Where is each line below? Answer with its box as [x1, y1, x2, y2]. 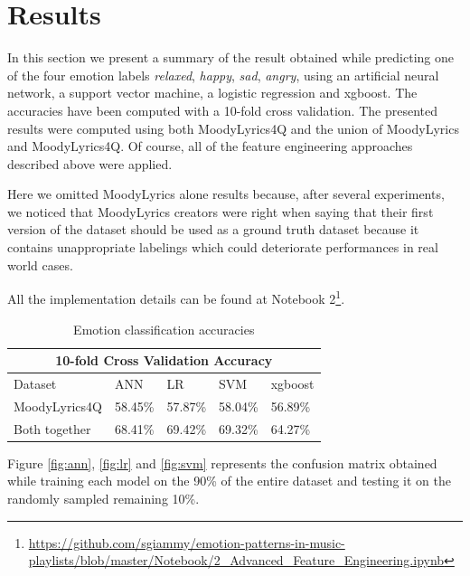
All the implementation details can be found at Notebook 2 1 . [7, 287, 345, 307]
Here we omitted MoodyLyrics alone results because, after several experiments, [7, 184, 445, 203]
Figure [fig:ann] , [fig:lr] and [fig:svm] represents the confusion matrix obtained [7, 453, 437, 472]
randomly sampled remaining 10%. [7, 488, 200, 507]
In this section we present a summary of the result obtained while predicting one [7, 48, 455, 67]
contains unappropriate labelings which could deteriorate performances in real [7, 238, 438, 257]
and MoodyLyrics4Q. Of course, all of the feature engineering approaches [7, 137, 413, 156]
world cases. [7, 255, 73, 274]
